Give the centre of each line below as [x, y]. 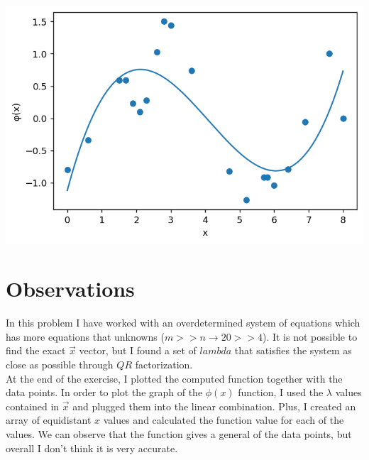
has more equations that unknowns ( [85, 336]
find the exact [36, 350]
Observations [70, 289]
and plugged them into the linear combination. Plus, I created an [214, 406]
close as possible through [60, 365]
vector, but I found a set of [138, 350]
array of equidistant [49, 420]
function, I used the [281, 392]
